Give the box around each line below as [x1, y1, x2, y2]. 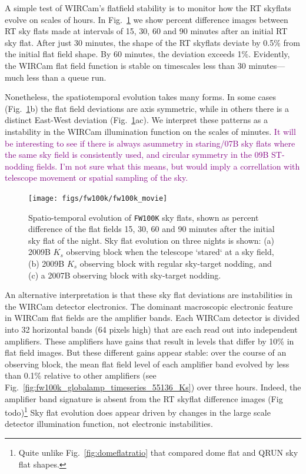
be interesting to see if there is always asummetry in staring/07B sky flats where [5, 137, 295, 149]
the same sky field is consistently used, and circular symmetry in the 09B [5, 148, 269, 161]
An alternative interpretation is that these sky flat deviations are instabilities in [5, 289, 292, 301]
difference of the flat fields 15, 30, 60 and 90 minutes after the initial [28, 223, 275, 235]
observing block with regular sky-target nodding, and [79, 257, 272, 269]
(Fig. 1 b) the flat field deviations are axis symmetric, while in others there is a [5, 102, 289, 114]
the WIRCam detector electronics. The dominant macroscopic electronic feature [5, 300, 293, 312]
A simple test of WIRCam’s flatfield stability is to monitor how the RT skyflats [5, 2, 291, 14]
